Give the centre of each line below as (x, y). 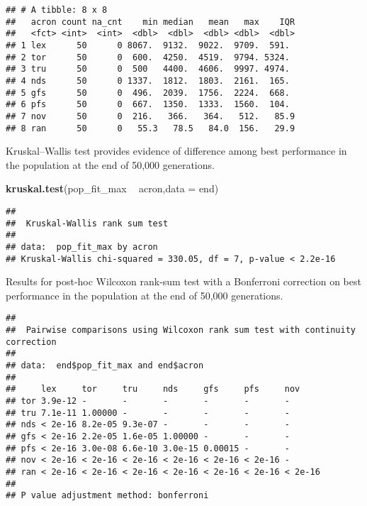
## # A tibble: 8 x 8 (57, 10)
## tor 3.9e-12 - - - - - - (148, 401)
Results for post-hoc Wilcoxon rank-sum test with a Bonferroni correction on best (183, 281)
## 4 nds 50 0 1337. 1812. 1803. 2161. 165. (148, 81)
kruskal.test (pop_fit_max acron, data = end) (112, 188)
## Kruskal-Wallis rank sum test (87, 223)
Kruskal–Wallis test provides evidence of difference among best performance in (176, 151)
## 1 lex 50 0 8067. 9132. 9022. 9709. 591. (148, 45)
